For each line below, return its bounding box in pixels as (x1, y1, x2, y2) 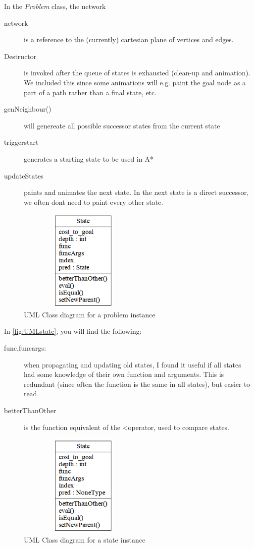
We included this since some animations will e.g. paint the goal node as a (24, 77, 246, 87)
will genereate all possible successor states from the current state (24, 120, 220, 130)
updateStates (4, 170, 44, 181)
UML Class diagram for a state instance (24, 534, 146, 545)
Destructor (4, 51, 37, 61)
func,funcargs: (4, 343, 46, 353)
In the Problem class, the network (4, 1, 106, 11)
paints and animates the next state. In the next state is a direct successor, (24, 187, 249, 197)
